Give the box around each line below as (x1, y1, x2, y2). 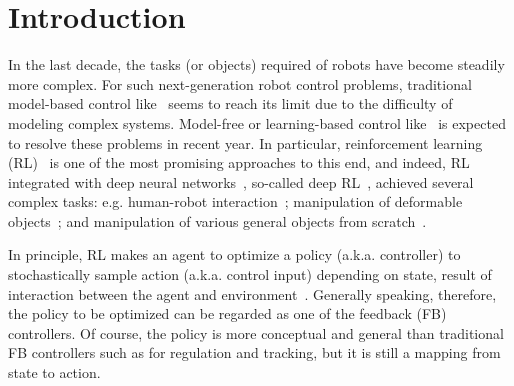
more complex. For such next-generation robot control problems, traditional (8, 73, 472, 94)
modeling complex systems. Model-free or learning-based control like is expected (8, 112, 506, 133)
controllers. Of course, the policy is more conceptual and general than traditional (8, 322, 504, 343)
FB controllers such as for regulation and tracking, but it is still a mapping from (8, 342, 501, 363)
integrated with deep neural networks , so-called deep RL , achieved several (8, 171, 474, 192)
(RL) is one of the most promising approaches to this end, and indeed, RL (8, 152, 470, 173)
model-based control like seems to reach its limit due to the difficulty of (8, 93, 453, 114)
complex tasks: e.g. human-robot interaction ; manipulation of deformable (8, 191, 463, 212)
